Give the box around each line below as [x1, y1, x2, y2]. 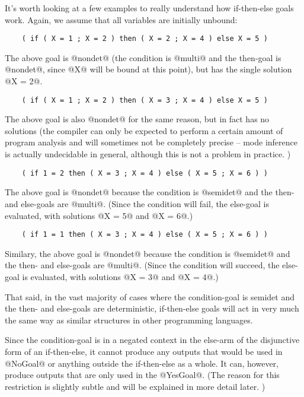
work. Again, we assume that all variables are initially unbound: [5, 13, 238, 26]
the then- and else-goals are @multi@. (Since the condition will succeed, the [5, 259, 280, 271]
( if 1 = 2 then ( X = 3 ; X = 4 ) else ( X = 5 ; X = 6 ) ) [21, 169, 268, 177]
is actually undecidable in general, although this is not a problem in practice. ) [5, 148, 291, 160]
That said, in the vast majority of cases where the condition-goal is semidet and [5, 290, 295, 303]
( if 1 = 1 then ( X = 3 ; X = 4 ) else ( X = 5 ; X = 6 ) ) [21, 230, 268, 239]
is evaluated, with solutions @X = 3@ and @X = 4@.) [22, 270, 219, 282]
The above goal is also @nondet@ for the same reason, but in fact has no [5, 113, 270, 125]
